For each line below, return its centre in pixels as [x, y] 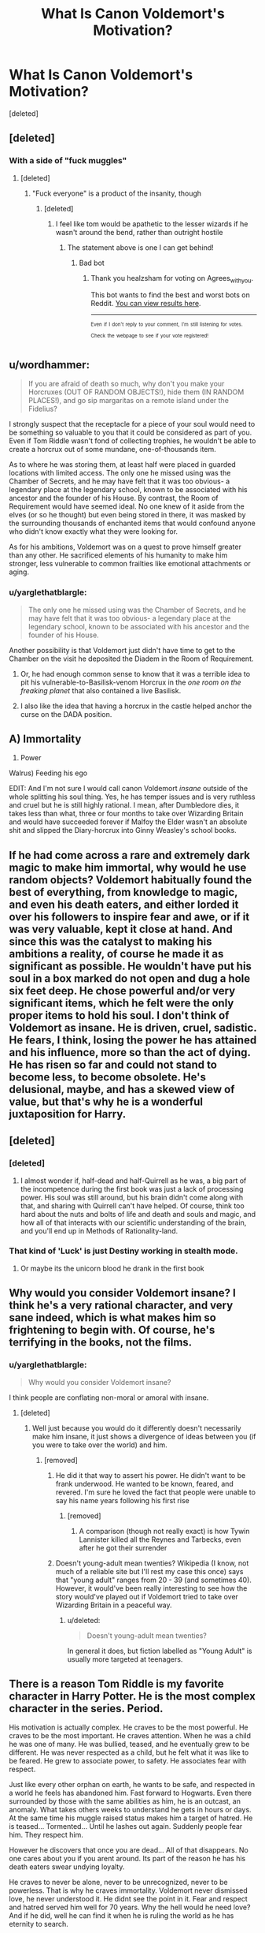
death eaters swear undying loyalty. [67, 1867]
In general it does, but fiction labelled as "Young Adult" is [160, 1651]
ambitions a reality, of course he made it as [116, 954]
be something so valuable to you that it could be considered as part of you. [131, 433]
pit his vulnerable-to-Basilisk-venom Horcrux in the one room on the [131, 682]
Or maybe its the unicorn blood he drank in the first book [112, 1268]
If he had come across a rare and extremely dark [130, 855]
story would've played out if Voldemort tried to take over [147, 1596]
